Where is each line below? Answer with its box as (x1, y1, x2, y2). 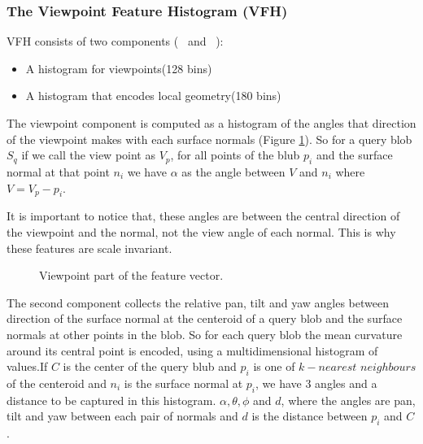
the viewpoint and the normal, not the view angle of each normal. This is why (7, 223, 396, 240)
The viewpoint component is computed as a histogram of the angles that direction (7, 115, 416, 131)
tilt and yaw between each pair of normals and (7, 407, 238, 424)
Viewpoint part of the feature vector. (39, 267, 224, 284)
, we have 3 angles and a (255, 374, 377, 391)
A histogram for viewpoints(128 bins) (25, 59, 212, 76)
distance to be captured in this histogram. (7, 391, 216, 408)
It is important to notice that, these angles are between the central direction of (7, 207, 400, 224)
